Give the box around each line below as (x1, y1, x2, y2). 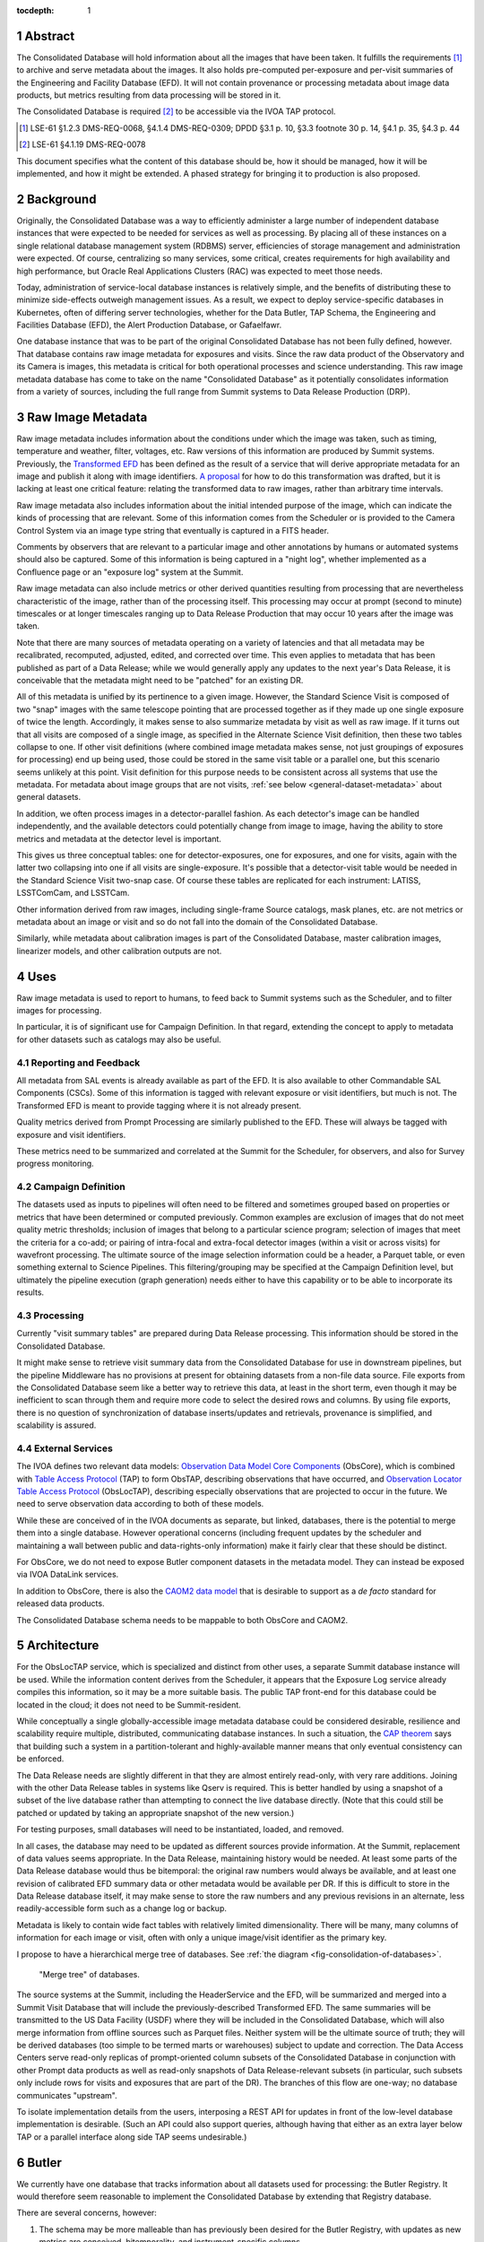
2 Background (16, 191, 97, 206)
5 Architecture (16, 1638, 99, 1654)
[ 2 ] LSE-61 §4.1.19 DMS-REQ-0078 (19, 139, 146, 150)
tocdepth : (16, 5, 55, 15)
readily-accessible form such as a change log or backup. (16, 1903, 228, 1914)
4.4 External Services (16, 1442, 114, 1455)
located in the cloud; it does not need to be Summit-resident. (16, 1699, 241, 1710)
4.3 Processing (16, 1309, 84, 1322)
